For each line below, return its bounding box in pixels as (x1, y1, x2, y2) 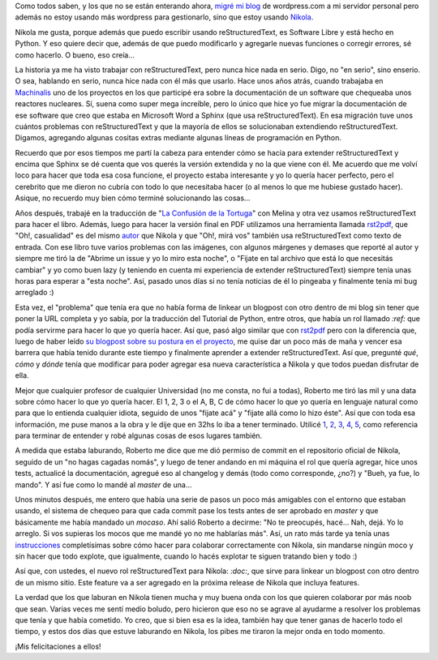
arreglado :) (15, 288, 54, 298)
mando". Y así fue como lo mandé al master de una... (15, 479, 192, 490)
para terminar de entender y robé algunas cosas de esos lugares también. (15, 431, 263, 441)
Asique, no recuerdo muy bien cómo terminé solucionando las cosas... (15, 193, 251, 203)
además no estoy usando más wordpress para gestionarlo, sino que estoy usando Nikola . (15, 12, 314, 22)
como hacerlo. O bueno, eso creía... (15, 49, 135, 60)
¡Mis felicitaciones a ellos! (15, 641, 101, 651)
